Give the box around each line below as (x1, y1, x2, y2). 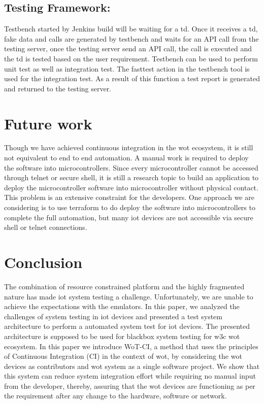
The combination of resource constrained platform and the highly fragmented (4, 281, 245, 291)
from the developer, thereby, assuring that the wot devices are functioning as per (4, 380, 255, 391)
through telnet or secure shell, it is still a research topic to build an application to (4, 172, 259, 183)
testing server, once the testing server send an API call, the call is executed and (4, 43, 252, 54)
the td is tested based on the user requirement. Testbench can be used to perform (4, 53, 258, 63)
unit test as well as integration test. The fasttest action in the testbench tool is (4, 63, 250, 74)
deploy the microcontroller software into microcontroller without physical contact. (4, 182, 258, 192)
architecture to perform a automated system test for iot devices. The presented (4, 321, 250, 331)
